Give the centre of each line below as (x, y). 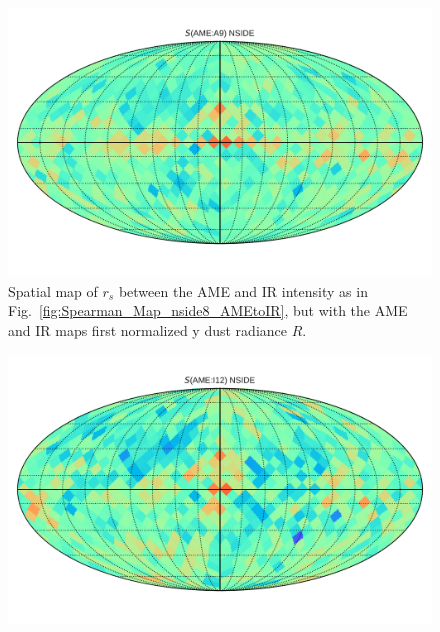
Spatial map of (53, 290)
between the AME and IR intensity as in (243, 290)
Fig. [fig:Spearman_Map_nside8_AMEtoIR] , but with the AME (208, 310)
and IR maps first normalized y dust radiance (147, 329)
